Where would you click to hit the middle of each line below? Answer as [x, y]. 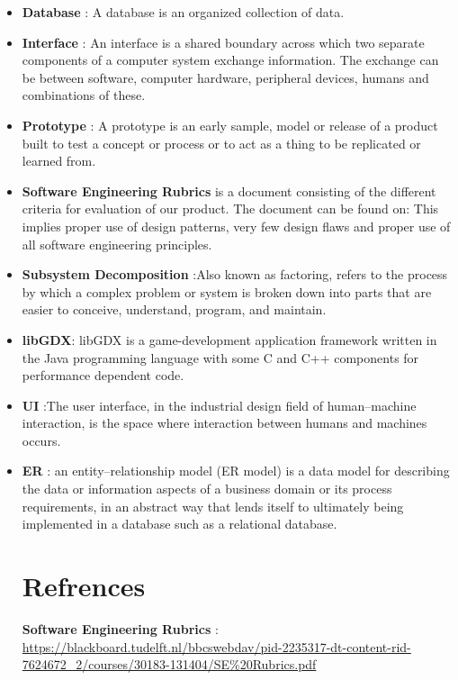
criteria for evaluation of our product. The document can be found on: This [230, 209]
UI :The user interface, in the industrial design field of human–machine [219, 405]
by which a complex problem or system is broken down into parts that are [227, 291]
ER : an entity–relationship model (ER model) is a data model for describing [236, 471]
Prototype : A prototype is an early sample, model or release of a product [230, 125]
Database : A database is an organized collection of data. [183, 12]
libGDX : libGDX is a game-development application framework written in [229, 339]
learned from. [59, 161]
